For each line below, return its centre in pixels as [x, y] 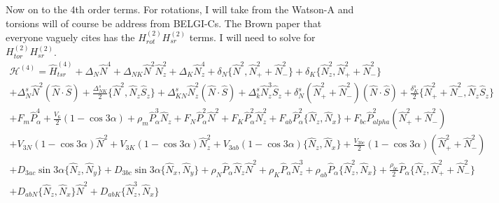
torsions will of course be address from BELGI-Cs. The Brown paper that [164, 23]
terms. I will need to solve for [252, 37]
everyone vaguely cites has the [70, 37]
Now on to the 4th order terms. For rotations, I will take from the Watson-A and [180, 9]
